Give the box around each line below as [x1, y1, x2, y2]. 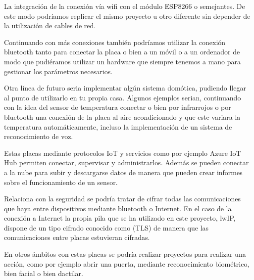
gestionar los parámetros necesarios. [4, 66, 113, 76]
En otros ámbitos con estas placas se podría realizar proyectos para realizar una [4, 249, 246, 259]
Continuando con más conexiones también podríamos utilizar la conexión [4, 37, 226, 47]
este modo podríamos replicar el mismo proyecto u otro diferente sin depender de [4, 10, 251, 21]
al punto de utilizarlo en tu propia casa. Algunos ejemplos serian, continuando [4, 92, 241, 102]
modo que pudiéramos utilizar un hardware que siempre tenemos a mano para [4, 56, 241, 66]
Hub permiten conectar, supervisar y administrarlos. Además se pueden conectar [4, 157, 249, 168]
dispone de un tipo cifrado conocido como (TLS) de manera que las [4, 222, 209, 233]
